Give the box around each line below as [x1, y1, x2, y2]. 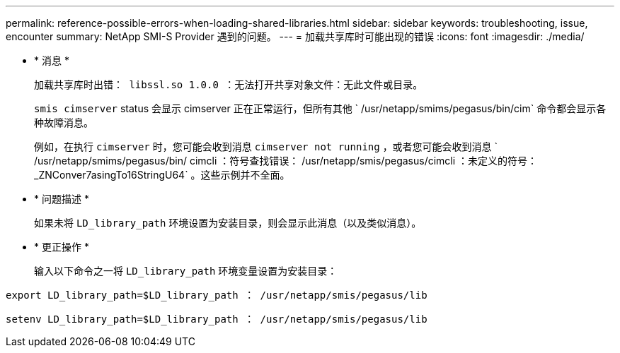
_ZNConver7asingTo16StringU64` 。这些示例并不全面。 [34, 169, 290, 181]
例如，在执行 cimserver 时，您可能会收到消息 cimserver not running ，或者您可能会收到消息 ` [34, 140, 498, 152]
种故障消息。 [34, 116, 93, 128]
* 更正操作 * [34, 241, 89, 253]
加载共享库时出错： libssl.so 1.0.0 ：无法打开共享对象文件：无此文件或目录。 [34, 79, 423, 90]
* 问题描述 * [34, 193, 89, 205]
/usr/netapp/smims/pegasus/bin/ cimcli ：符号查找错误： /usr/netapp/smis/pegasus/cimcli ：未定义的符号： [34, 155, 538, 167]
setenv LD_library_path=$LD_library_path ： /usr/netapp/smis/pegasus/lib [6, 313, 427, 325]
